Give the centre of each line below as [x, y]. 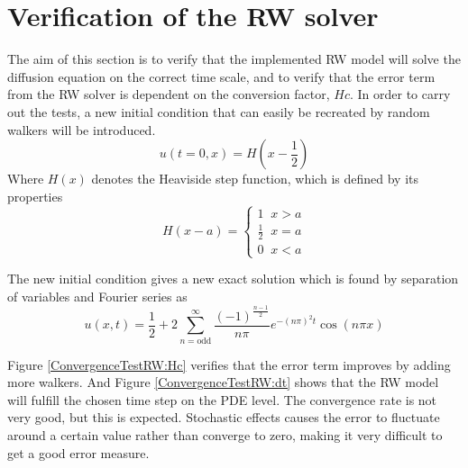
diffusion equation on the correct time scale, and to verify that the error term [221, 76]
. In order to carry [400, 94]
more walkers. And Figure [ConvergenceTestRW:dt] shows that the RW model [223, 382]
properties [35, 196]
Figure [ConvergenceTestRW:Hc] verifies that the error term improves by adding [229, 364]
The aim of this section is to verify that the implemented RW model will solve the [234, 59]
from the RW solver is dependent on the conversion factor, [169, 94]
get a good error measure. [78, 452]
